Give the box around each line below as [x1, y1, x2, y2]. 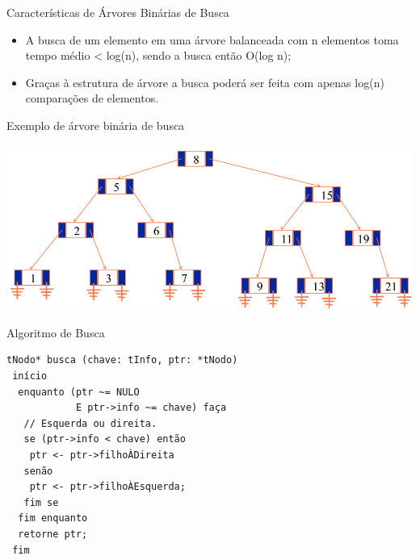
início [12, 370, 48, 382]
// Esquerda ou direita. [23, 417, 157, 429]
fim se [23, 496, 59, 508]
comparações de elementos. [25, 90, 159, 107]
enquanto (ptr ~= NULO [18, 386, 140, 398]
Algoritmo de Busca [6, 324, 105, 341]
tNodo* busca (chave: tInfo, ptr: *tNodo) [6, 354, 238, 366]
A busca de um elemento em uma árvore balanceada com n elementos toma [25, 31, 399, 48]
